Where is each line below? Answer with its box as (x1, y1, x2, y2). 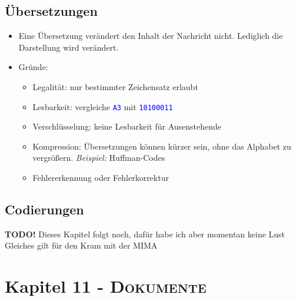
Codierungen (5, 200, 84, 218)
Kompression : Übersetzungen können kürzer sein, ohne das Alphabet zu (32, 140, 291, 152)
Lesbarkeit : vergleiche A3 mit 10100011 (32, 100, 173, 113)
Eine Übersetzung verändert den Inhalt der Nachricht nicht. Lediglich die (18, 29, 283, 42)
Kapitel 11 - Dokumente (5, 274, 207, 298)
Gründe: (18, 61, 48, 73)
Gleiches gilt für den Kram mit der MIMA (5, 239, 158, 252)
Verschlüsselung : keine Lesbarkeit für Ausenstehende (32, 120, 222, 133)
